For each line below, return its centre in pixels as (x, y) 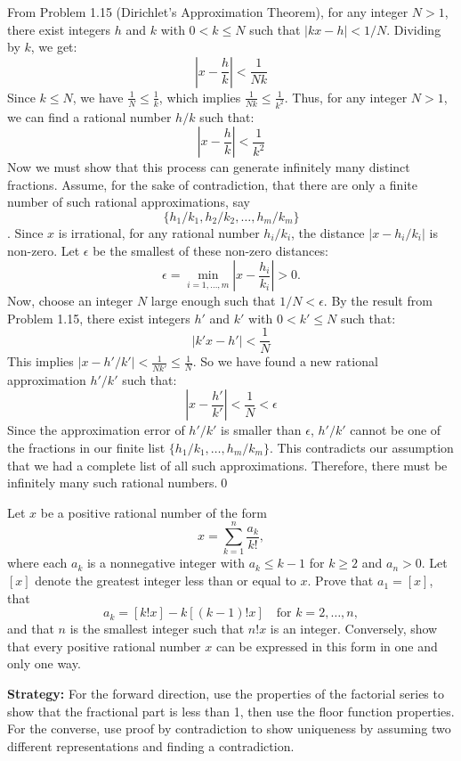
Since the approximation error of (96, 430)
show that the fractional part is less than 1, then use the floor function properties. (231, 711)
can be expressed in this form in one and (327, 646)
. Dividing (414, 29)
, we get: (54, 47)
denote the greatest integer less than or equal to (166, 581)
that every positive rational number (104, 646)
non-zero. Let (44, 250)
